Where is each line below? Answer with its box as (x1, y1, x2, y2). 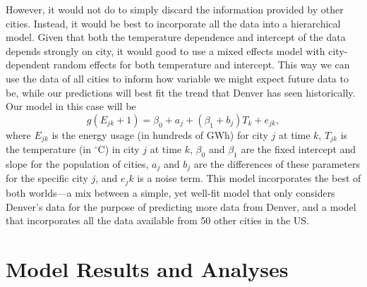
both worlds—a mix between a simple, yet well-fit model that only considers (6, 185, 335, 200)
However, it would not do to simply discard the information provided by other (6, 2, 344, 16)
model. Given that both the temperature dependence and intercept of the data (6, 30, 346, 44)
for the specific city (6, 171, 88, 185)
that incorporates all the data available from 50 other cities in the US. (6, 213, 310, 228)
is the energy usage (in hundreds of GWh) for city (52, 127, 268, 142)
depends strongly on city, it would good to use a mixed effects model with (6, 43, 325, 58)
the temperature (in (6, 142, 92, 157)
